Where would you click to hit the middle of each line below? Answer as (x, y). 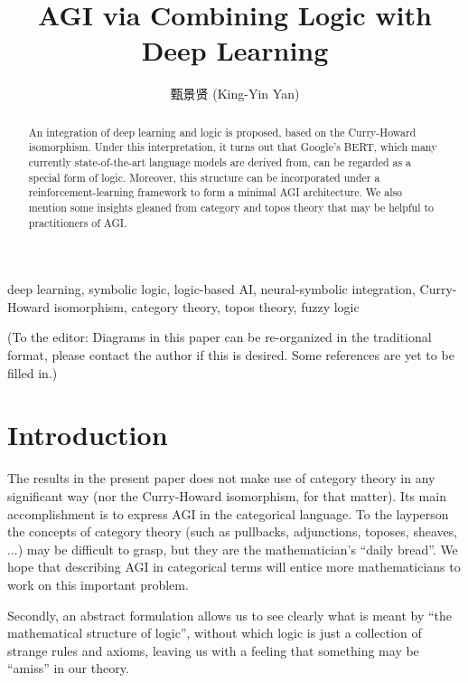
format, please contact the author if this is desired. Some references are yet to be (231, 355)
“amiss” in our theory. (68, 668)
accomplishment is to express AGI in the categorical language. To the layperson (228, 513)
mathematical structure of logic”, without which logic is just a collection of (215, 633)
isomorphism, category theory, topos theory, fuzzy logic (206, 306)
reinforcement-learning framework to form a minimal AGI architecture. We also (215, 192)
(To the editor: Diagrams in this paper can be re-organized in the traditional (220, 337)
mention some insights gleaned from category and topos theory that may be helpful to (231, 207)
